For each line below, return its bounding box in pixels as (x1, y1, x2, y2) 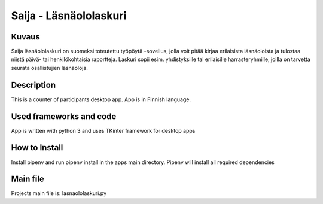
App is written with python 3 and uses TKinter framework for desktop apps (11, 127, 196, 134)
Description (11, 80, 56, 90)
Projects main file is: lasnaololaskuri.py (11, 190, 107, 197)
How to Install (11, 142, 63, 153)
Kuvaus (11, 32, 40, 42)
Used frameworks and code (11, 111, 117, 121)
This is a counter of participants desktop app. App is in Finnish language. (11, 96, 191, 103)
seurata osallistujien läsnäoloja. (11, 64, 88, 71)
